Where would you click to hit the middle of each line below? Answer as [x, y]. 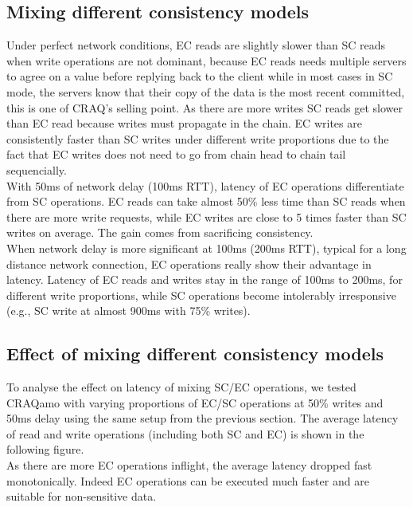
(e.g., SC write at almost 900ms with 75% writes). [129, 310]
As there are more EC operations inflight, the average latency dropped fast [189, 465]
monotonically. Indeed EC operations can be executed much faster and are [188, 480]
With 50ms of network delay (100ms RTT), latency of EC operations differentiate [205, 185]
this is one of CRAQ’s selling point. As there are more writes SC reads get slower [205, 107]
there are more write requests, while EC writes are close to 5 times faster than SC [206, 216]
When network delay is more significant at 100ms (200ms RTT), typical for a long [206, 248]
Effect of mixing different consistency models [195, 354]
